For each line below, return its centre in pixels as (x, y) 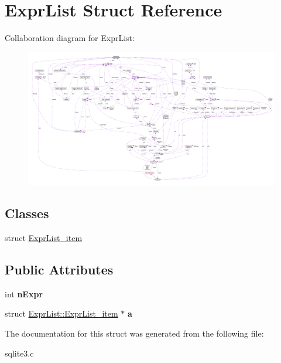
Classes (27, 213)
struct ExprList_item (44, 238)
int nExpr (24, 294)
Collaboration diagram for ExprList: (70, 38)
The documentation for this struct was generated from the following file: (134, 333)
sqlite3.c (19, 353)
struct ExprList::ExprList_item (61, 313)
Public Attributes (59, 269)
